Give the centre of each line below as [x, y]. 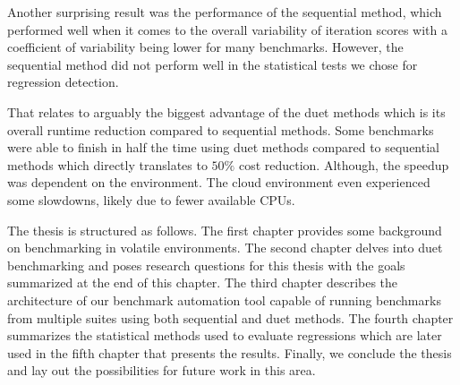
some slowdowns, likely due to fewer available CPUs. [151, 199]
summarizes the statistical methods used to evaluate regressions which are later [225, 335]
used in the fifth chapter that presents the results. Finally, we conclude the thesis [230, 352]
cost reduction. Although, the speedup [344, 164]
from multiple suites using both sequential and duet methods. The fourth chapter [230, 317]
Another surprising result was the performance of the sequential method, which [225, 12]
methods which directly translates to [107, 164]
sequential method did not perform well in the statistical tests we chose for [213, 64]
